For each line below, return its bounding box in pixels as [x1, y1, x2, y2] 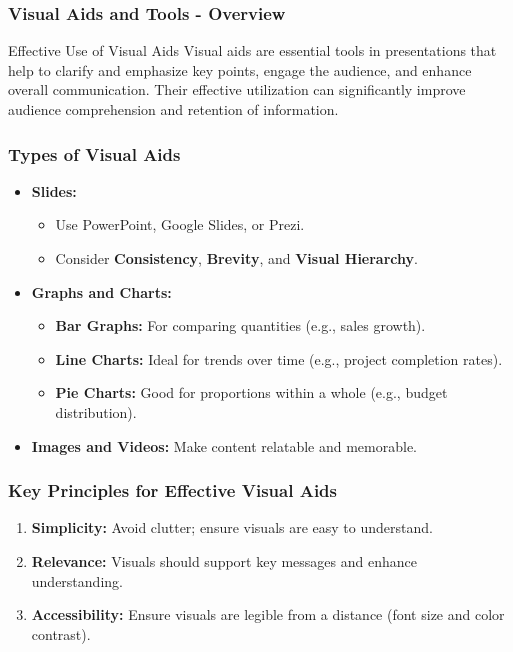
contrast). [31, 623, 91, 644]
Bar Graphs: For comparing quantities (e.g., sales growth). [55, 315, 426, 336]
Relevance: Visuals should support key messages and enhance [31, 550, 417, 571]
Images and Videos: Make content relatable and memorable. [31, 435, 417, 456]
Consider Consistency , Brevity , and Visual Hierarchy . [55, 248, 418, 268]
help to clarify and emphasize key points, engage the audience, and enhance [8, 59, 472, 80]
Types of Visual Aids [8, 141, 181, 166]
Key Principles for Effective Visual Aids [8, 478, 337, 503]
